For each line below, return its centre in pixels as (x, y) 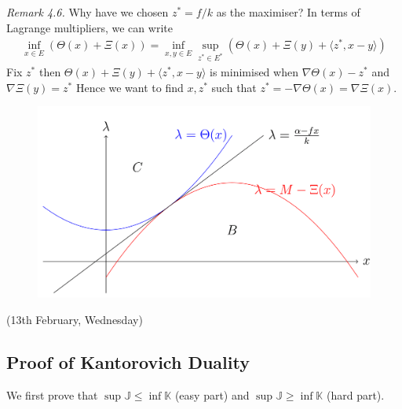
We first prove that (52, 394)
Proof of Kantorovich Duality (128, 361)
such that (234, 87)
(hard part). (355, 394)
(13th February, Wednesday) (75, 319)
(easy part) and (212, 394)
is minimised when (254, 72)
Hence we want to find (130, 87)
